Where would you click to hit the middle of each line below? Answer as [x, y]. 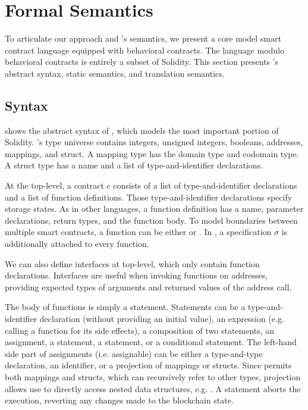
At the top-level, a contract [54, 185]
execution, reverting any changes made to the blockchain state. [119, 400]
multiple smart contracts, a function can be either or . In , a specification [138, 232]
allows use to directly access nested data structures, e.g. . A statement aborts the [153, 388]
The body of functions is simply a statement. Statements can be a [125, 307]
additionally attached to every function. [77, 244]
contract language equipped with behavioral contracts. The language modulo [145, 50]
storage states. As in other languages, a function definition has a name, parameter [154, 209]
